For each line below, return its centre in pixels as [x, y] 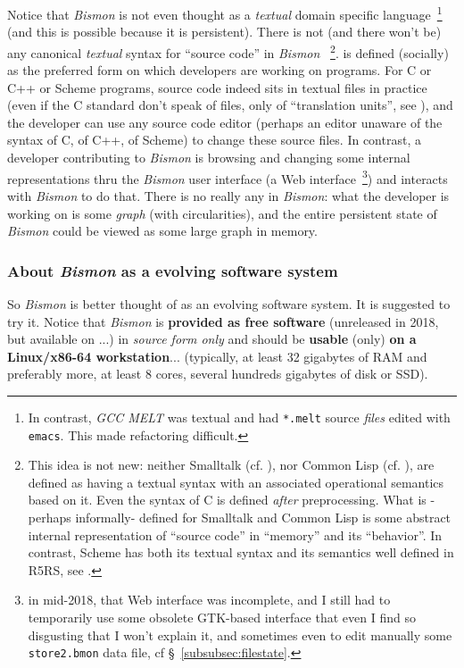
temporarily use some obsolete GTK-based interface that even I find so [222, 617]
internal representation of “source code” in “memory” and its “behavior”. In [235, 534]
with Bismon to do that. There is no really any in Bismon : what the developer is [228, 195]
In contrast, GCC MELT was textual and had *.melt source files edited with [239, 417]
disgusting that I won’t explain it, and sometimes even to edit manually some [240, 635]
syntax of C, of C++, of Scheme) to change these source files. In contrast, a [214, 140]
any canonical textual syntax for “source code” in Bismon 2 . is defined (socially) [228, 51]
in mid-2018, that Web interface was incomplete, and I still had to [209, 600]
